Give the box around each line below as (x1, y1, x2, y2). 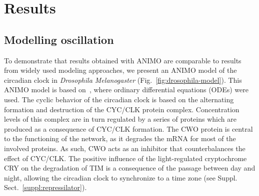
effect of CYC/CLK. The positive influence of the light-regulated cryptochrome (4, 153, 247, 163)
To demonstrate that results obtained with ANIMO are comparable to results (4, 55, 241, 65)
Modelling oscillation (4, 31, 114, 47)
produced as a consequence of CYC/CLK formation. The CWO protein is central (4, 123, 253, 134)
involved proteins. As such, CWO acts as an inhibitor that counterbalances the (4, 143, 245, 153)
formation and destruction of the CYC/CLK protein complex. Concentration (4, 104, 239, 114)
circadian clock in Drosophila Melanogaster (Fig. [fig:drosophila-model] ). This (4, 74, 242, 85)
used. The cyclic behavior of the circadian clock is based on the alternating (4, 94, 234, 104)
